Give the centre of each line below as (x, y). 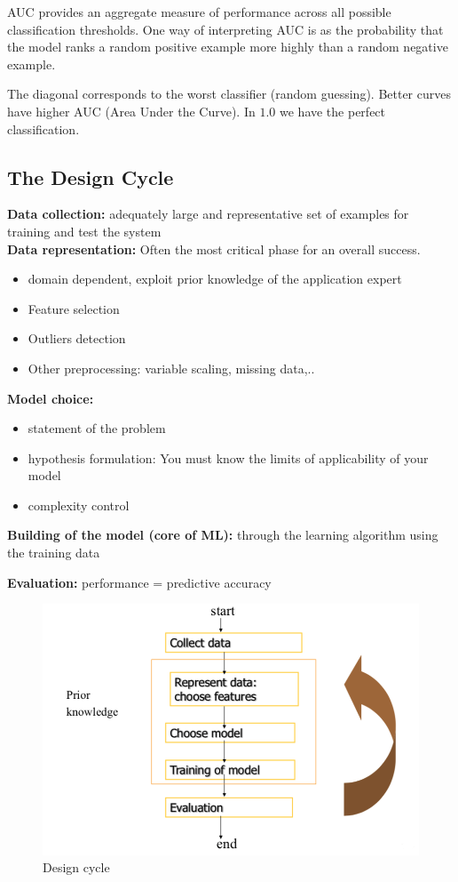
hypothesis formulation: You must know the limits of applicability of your (228, 457)
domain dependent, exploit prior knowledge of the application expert (215, 279)
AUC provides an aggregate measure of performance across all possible (199, 12)
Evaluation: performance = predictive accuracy (139, 582)
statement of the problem (97, 428)
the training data (54, 553)
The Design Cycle (91, 176)
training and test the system (84, 231)
